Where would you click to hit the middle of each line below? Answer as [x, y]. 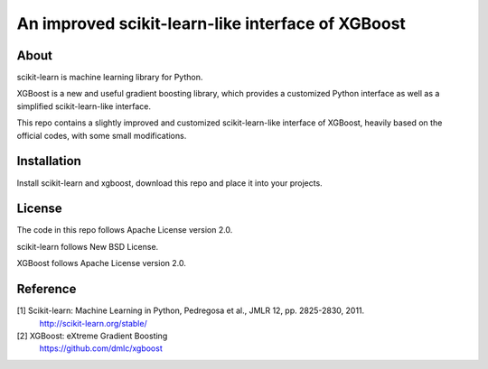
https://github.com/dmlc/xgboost [101, 348]
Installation [49, 161]
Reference [47, 289]
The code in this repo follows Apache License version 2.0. [125, 230]
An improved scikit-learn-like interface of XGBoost [211, 23]
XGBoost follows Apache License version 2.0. [102, 263]
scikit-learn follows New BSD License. [88, 246]
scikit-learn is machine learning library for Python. [110, 78]
